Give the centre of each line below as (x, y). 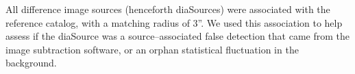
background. (31, 63)
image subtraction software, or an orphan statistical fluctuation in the (152, 49)
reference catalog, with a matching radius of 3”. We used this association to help (174, 22)
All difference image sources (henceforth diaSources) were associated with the (168, 9)
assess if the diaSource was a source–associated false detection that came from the (177, 36)
